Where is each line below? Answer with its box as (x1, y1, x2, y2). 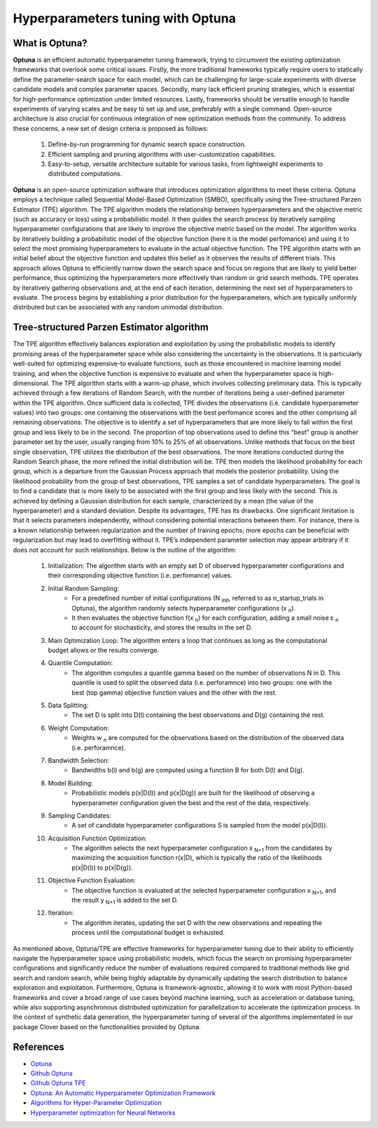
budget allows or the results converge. (48, 646, 160, 655)
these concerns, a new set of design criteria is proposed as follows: (13, 124, 209, 132)
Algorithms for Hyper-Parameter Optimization (30, 1099, 162, 1107)
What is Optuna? (13, 37, 87, 49)
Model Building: (48, 779, 94, 787)
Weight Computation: (48, 723, 109, 732)
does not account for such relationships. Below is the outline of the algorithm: (13, 545, 237, 554)
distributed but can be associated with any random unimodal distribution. (13, 303, 224, 312)
